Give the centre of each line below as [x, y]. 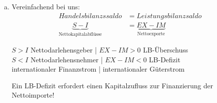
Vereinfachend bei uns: [46, 6]
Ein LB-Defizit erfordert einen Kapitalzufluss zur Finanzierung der [112, 85]
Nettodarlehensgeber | [64, 50]
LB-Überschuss [166, 50]
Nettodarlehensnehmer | [67, 59]
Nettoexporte [151, 34]
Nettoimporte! [33, 95]
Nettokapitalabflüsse [80, 34]
